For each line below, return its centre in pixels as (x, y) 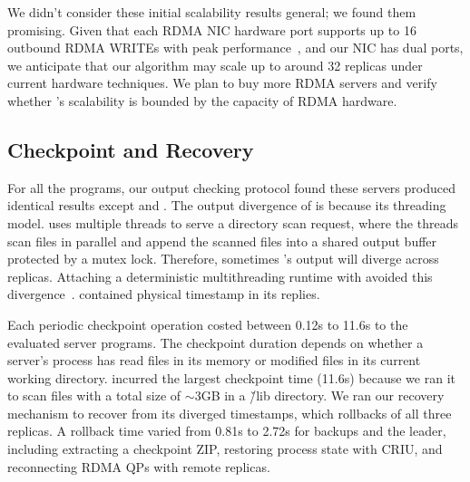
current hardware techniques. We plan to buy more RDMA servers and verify (222, 83)
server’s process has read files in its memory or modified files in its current (214, 360)
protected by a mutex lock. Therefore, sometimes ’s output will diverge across (223, 259)
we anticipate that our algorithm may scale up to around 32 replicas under (215, 65)
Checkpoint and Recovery (131, 149)
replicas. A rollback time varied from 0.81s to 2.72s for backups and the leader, (227, 431)
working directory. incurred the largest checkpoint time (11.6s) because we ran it (231, 377)
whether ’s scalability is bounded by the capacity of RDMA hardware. (202, 100)
